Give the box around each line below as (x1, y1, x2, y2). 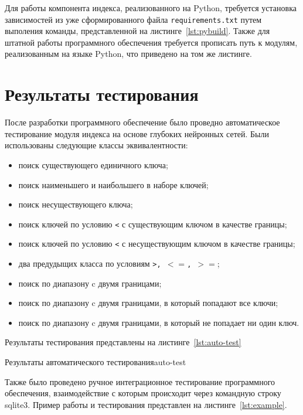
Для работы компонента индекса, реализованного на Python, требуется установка (5, 2, 297, 13)
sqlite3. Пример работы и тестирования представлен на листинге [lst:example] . (5, 398, 287, 410)
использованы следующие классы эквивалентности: (5, 139, 188, 151)
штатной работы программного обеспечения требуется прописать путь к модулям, (5, 36, 298, 48)
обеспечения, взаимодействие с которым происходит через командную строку (5, 387, 281, 399)
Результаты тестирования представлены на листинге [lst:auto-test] (5, 336, 241, 348)
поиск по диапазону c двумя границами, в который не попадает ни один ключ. (18, 316, 299, 328)
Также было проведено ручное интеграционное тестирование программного (5, 375, 275, 387)
